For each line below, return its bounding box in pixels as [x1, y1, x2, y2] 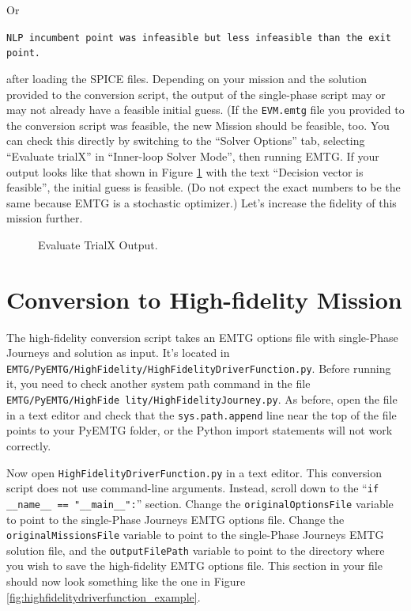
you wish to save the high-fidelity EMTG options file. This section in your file [6, 557, 383, 574]
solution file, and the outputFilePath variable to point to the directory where [6, 541, 385, 558]
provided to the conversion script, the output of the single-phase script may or [6, 85, 386, 102]
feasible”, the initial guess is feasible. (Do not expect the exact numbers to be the [6, 179, 401, 195]
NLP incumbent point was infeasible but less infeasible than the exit [6, 32, 391, 44]
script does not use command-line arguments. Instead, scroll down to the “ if [6, 480, 379, 496]
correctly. [6, 437, 51, 454]
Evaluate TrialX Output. [38, 236, 158, 252]
